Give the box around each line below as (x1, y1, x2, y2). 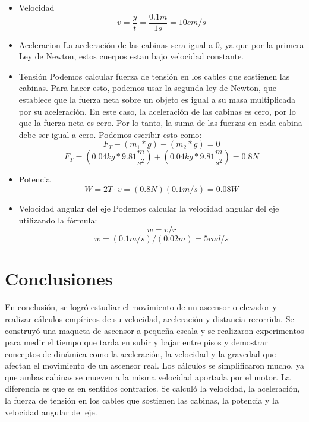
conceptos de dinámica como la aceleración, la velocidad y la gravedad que (5, 347, 276, 360)
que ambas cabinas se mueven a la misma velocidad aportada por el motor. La (5, 370, 291, 383)
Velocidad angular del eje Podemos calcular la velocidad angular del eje (18, 202, 279, 214)
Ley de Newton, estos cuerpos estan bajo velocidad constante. (18, 50, 244, 62)
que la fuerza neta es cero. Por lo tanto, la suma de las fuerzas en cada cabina (18, 116, 302, 129)
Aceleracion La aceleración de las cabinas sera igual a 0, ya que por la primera (18, 38, 304, 51)
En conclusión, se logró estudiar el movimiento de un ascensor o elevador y (5, 301, 277, 313)
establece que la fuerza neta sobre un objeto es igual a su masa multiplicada (18, 93, 295, 106)
